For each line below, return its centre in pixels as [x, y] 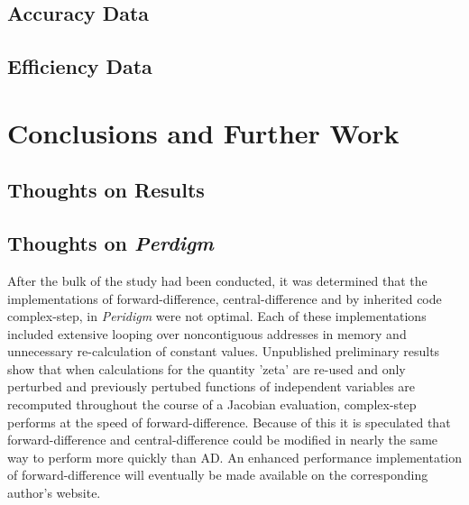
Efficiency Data [80, 66]
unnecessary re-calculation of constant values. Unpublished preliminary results [224, 351]
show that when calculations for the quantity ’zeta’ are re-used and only [207, 368]
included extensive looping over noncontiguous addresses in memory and [207, 333]
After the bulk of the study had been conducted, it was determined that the [217, 280]
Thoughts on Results [106, 190]
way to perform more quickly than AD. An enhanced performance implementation [235, 457]
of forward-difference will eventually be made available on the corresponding [218, 475]
